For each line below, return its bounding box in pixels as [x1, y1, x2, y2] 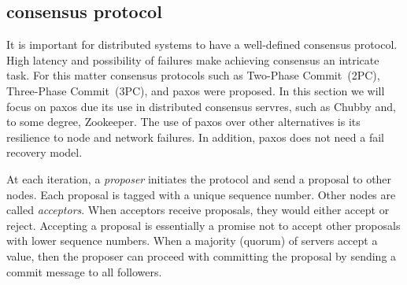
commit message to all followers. [6, 263, 162, 279]
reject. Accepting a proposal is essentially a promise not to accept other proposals [6, 217, 401, 233]
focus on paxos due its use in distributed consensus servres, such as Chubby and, [6, 98, 396, 114]
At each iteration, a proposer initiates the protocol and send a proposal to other [6, 170, 392, 187]
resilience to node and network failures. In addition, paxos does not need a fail [6, 128, 384, 145]
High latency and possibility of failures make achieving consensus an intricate [6, 51, 379, 68]
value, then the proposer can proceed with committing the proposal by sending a [6, 247, 397, 264]
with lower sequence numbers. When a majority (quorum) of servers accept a [6, 232, 378, 249]
